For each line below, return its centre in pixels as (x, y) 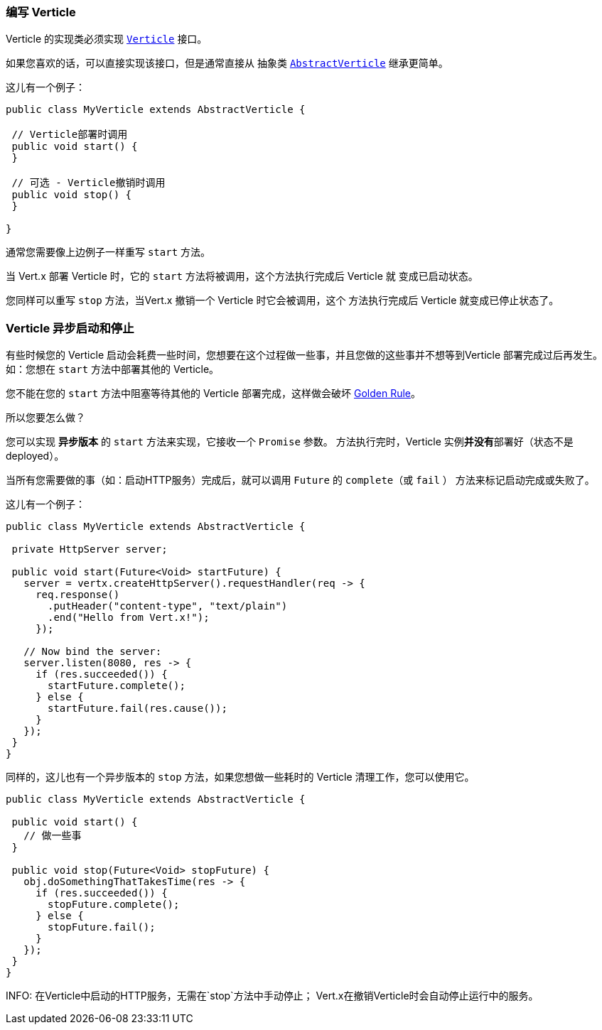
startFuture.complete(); (117, 686)
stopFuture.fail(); (102, 927)
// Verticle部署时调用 (70, 135)
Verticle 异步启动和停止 (70, 328)
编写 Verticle (41, 12)
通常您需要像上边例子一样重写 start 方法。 (108, 252)
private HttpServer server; (90, 549)
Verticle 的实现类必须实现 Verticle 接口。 (107, 39)
